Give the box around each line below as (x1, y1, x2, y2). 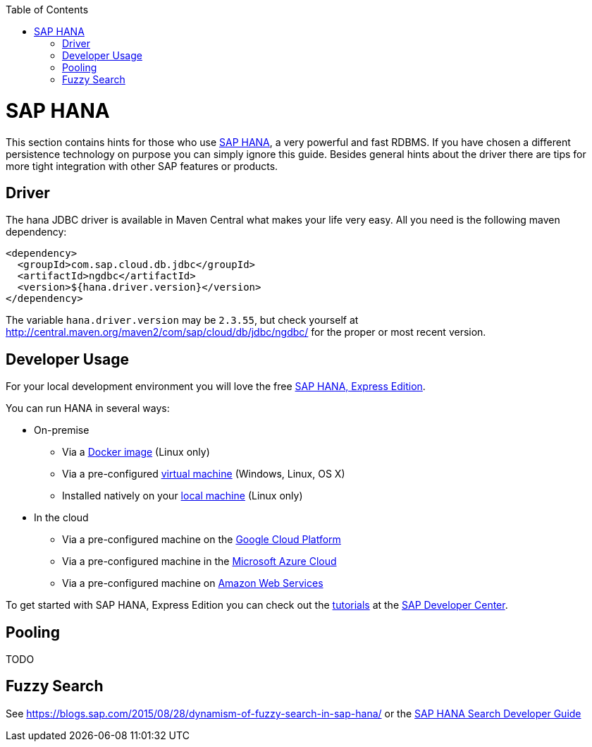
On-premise (34, 424, 90, 437)
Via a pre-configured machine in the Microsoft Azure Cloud (62, 555, 337, 568)
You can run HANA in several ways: (6, 402, 170, 415)
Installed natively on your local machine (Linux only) (62, 490, 303, 502)
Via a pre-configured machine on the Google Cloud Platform (62, 533, 341, 546)
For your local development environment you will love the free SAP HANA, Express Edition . (6, 380, 426, 393)
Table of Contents (6, 4, 89, 16)
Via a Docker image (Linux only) (62, 446, 210, 458)
